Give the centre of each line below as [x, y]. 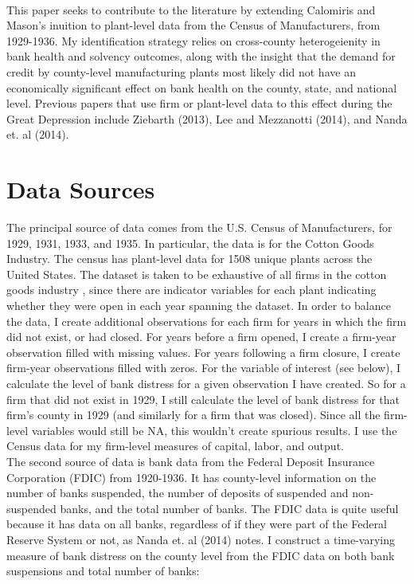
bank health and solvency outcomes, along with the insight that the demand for [201, 56]
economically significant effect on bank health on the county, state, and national [202, 87]
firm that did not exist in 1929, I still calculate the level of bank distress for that [203, 399]
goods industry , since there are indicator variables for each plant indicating [191, 290]
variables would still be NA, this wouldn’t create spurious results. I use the [214, 430]
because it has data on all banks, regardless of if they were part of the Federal [197, 524]
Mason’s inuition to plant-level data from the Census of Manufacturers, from [193, 25]
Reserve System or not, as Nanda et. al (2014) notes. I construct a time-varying [201, 539]
